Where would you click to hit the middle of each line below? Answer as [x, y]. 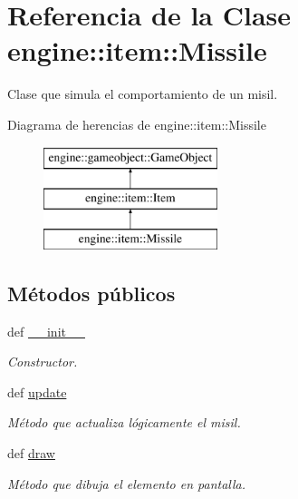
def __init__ [46, 331]
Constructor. [43, 362]
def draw [31, 453]
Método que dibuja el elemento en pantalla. [127, 483]
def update [37, 391]
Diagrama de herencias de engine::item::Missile [137, 124]
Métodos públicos [91, 293]
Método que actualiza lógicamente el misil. [124, 422]
